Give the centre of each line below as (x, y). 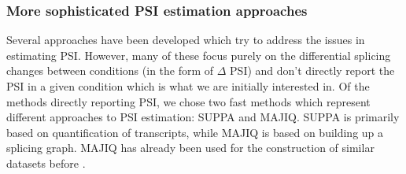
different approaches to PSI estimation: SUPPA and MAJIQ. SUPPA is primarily (203, 117)
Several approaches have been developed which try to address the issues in (186, 40)
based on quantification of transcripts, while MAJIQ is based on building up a (195, 132)
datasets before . (46, 163)
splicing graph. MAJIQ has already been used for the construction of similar (190, 148)
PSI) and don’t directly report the (312, 70)
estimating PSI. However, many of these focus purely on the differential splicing (199, 55)
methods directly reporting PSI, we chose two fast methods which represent (188, 101)
